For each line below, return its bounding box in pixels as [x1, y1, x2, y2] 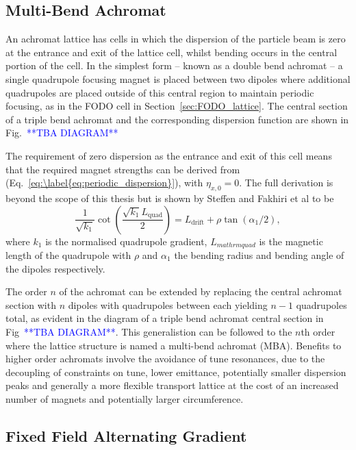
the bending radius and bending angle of [174, 247, 344, 262]
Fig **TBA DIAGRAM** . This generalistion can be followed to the [5, 324, 292, 338]
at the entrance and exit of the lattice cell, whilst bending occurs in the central [5, 45, 338, 59]
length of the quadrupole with [5, 247, 131, 262]
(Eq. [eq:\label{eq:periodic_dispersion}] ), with [5, 175, 203, 190]
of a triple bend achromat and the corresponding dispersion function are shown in [5, 112, 349, 126]
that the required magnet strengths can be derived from [5, 162, 240, 176]
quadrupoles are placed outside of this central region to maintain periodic [5, 85, 314, 99]
